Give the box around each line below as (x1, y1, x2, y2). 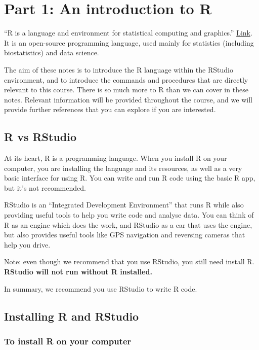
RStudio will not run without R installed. (4, 266, 152, 277)
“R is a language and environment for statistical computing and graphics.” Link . (4, 27, 252, 38)
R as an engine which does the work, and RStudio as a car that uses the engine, (4, 219, 252, 230)
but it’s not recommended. (4, 182, 86, 193)
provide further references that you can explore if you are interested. (4, 104, 216, 115)
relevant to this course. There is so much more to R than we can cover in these (4, 84, 248, 95)
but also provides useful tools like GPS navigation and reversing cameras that (4, 229, 245, 240)
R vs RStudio (4, 129, 77, 145)
